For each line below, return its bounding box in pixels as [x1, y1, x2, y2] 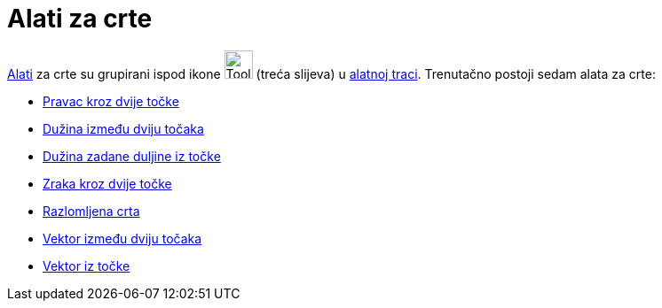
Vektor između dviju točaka [43, 230, 202, 246]
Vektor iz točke [43, 258, 130, 273]
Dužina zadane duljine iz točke [43, 148, 221, 164]
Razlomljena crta [43, 203, 140, 219]
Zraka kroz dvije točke [43, 175, 172, 191]
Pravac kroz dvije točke [43, 93, 179, 109]
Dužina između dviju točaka [43, 120, 204, 136]
